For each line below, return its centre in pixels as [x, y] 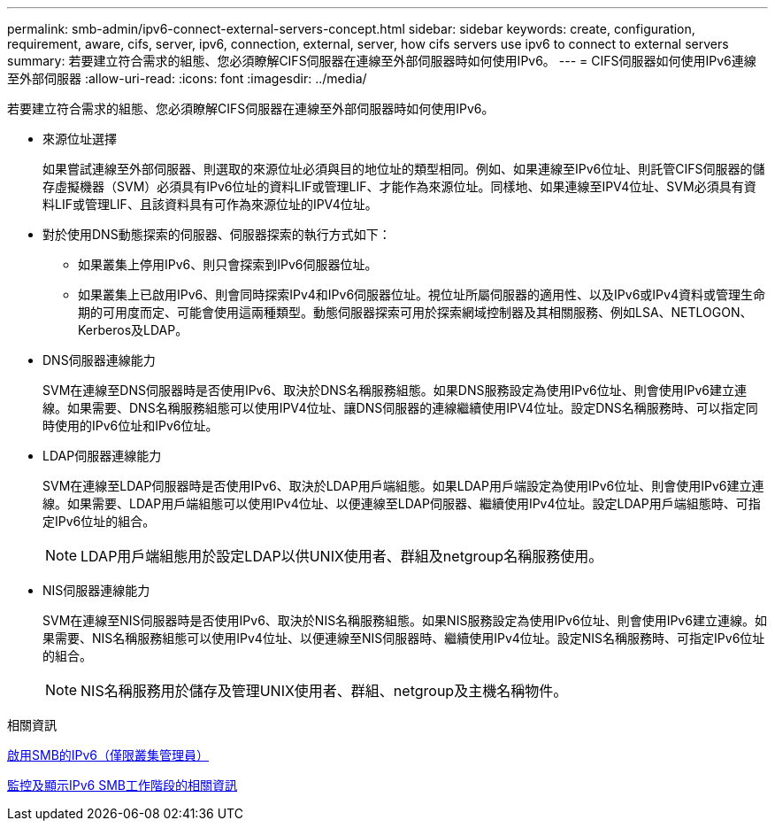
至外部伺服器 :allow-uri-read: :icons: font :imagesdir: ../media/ [187, 78]
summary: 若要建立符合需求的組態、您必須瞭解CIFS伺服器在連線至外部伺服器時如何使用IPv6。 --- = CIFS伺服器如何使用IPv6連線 [382, 61]
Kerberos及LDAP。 [133, 330]
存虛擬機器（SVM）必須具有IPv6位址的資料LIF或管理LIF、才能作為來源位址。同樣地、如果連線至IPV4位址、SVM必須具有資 [399, 186]
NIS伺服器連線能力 [96, 590]
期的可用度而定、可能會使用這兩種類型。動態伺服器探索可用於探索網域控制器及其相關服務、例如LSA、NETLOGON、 [415, 312]
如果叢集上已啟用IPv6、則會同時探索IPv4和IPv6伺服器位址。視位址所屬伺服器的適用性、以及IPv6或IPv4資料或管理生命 [422, 294]
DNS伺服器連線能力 [99, 360]
